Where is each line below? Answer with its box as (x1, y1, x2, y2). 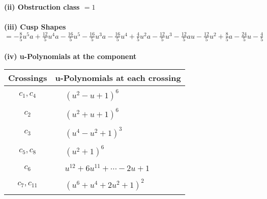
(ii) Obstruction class (4, 2, 80, 12)
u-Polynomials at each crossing (55, 72, 181, 84)
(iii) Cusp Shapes (4, 21, 66, 32)
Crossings (8, 72, 47, 84)
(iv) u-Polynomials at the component (4, 50, 137, 61)
